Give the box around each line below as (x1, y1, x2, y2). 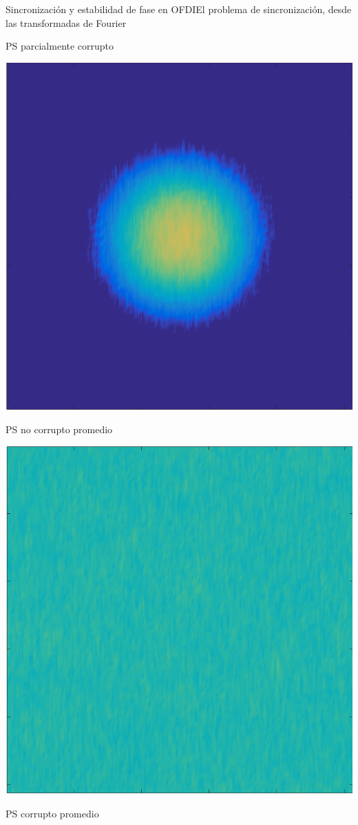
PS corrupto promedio (6, 806, 99, 820)
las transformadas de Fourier (6, 15, 127, 30)
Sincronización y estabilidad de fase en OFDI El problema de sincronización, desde (6, 2, 352, 16)
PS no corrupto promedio (6, 422, 113, 437)
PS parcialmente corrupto (6, 39, 114, 53)
